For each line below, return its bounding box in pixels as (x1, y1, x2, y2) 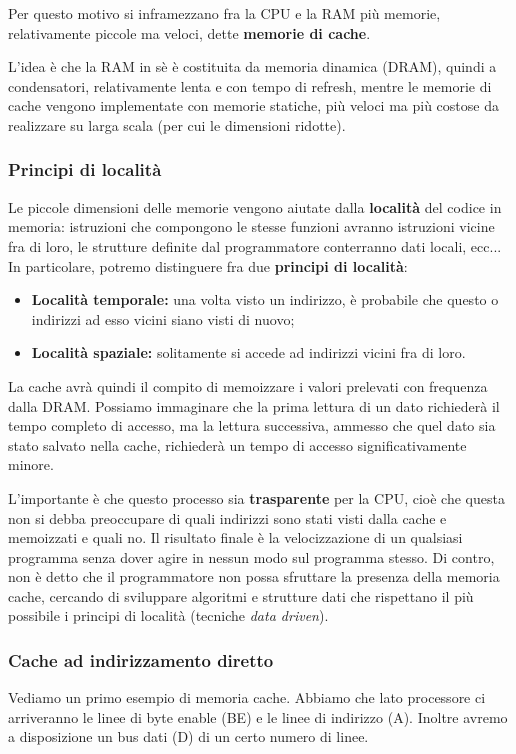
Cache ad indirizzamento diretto (8, 647, 274, 672)
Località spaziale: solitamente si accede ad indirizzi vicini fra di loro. (31, 342, 466, 363)
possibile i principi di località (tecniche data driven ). (8, 605, 329, 626)
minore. (8, 454, 54, 475)
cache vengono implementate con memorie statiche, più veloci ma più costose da (8, 95, 499, 116)
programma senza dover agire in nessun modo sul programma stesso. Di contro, (8, 546, 495, 567)
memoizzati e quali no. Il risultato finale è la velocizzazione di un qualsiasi (8, 527, 463, 548)
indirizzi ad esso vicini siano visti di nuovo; (31, 308, 295, 329)
